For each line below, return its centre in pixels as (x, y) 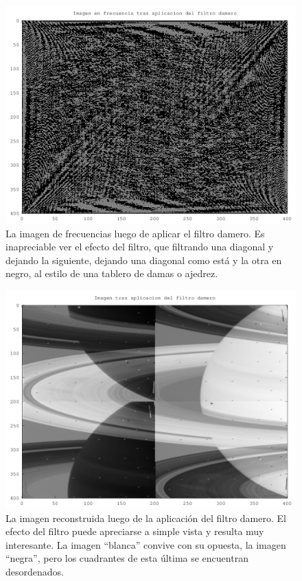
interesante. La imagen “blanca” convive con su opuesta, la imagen (146, 544)
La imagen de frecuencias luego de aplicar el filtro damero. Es (135, 233)
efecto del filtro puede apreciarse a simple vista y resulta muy (135, 531)
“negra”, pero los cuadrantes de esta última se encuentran (127, 558)
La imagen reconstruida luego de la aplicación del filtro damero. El (146, 518)
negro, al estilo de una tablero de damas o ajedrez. (112, 273)
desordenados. (35, 571)
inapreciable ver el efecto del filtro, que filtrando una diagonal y (140, 247)
